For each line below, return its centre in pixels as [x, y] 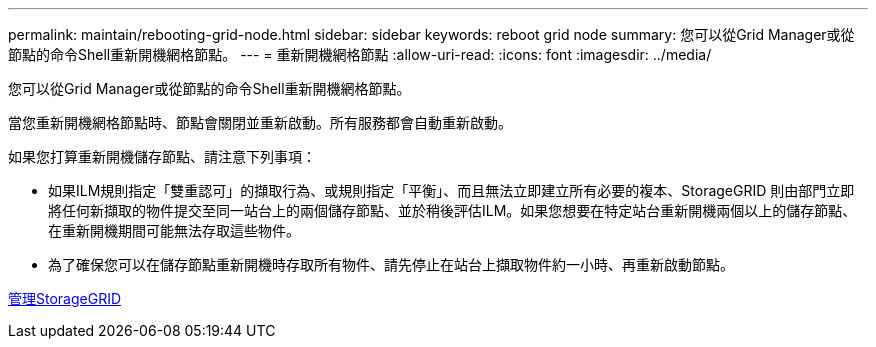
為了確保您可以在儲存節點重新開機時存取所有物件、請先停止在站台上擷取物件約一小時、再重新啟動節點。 [391, 264]
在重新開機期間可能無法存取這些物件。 [174, 230]
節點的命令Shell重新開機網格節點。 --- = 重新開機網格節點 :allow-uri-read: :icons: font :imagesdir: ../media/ [360, 54]
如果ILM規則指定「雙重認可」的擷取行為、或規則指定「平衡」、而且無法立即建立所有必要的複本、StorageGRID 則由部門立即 [451, 190]
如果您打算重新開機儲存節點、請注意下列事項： [162, 156]
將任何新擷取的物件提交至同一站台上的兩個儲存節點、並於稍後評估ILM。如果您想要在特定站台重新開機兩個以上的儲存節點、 [452, 210]
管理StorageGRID [65, 298]
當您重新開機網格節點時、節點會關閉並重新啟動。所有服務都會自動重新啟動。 [260, 122]
